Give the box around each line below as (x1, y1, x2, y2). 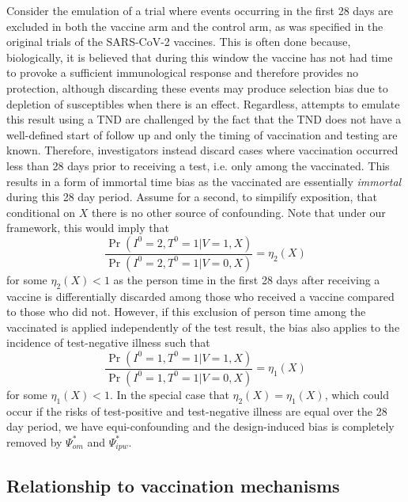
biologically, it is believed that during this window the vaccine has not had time (6, 48, 393, 65)
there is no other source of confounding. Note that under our (92, 203, 386, 220)
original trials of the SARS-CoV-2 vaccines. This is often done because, (6, 33, 351, 50)
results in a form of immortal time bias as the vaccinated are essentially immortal (6, 173, 402, 189)
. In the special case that (109, 386, 229, 402)
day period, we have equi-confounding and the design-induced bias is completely (6, 418, 395, 435)
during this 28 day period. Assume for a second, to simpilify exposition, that (6, 188, 377, 205)
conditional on (6, 203, 76, 220)
